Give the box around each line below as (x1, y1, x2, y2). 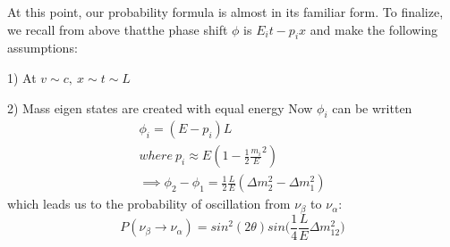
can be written (332, 98, 412, 117)
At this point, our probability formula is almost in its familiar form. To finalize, (7, 3, 444, 21)
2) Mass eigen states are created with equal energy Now (7, 98, 313, 117)
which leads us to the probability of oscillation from (7, 194, 291, 213)
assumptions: (7, 38, 78, 57)
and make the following (310, 20, 438, 38)
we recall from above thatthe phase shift (7, 20, 228, 38)
